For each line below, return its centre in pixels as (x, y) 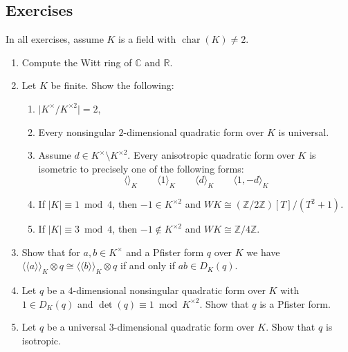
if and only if (148, 265)
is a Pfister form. (295, 303)
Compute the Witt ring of (77, 62)
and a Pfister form (165, 252)
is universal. (304, 131)
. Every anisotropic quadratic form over (211, 155)
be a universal (76, 327)
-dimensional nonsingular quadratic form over (169, 290)
